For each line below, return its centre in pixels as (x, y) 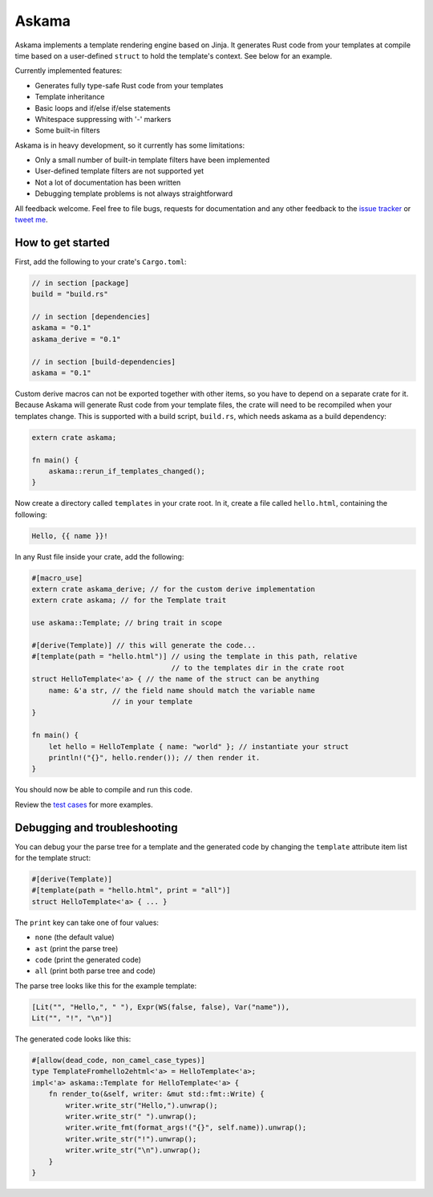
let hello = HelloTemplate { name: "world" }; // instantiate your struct (198, 746)
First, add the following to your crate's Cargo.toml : (101, 262)
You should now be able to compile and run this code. (103, 790)
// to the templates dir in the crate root (258, 668)
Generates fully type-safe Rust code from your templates (129, 85)
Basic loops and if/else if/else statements (103, 108)
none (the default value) (75, 937)
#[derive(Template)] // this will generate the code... (144, 645)
